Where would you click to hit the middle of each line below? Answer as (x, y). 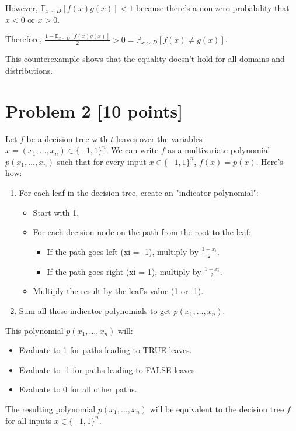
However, (22, 8)
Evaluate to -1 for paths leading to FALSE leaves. (108, 369)
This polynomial (34, 330)
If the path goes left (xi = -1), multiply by (123, 251)
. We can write (132, 150)
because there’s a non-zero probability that (213, 8)
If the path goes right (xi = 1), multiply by (124, 271)
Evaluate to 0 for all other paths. (78, 389)
